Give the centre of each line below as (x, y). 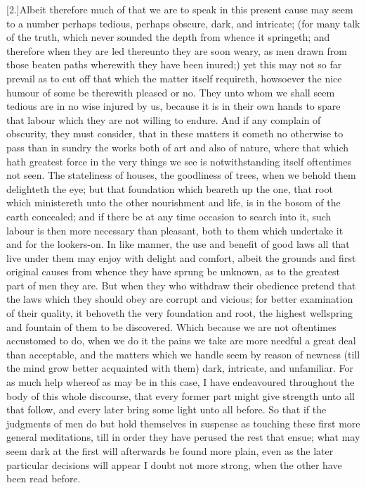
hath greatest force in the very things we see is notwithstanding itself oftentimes (179, 161)
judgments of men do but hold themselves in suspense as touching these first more (183, 423)
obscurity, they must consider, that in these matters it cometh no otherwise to (175, 133)
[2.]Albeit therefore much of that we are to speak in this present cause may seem (180, 9)
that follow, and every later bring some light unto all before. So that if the (166, 409)
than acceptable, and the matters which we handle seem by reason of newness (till (183, 354)
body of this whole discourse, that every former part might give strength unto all (181, 395)
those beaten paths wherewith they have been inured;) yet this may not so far (174, 64)
